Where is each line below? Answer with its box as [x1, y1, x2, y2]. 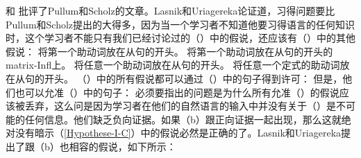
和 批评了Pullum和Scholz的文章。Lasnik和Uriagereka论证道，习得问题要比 [6, 3, 335, 17]
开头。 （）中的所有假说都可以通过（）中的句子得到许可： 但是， [44, 71, 343, 85]
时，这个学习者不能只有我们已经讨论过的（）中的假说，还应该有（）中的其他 [6, 30, 355, 45]
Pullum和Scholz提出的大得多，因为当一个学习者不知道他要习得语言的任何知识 [6, 17, 355, 31]
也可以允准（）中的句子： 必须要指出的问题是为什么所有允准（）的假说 [15, 85, 339, 99]
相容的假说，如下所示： [69, 139, 176, 153]
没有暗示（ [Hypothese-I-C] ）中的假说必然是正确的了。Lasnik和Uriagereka [15, 125, 342, 140]
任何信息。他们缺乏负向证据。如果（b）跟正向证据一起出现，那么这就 [24, 112, 342, 126]
